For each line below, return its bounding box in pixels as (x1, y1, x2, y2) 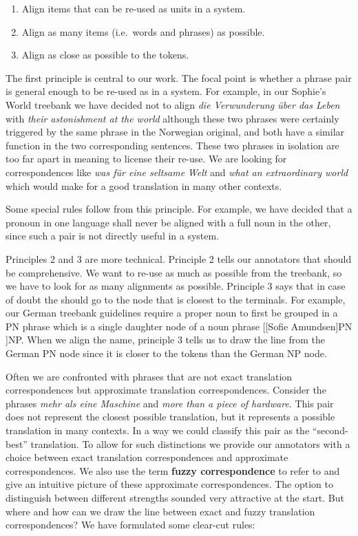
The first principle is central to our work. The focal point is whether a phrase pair (6, 70, 352, 85)
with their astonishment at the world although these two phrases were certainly (6, 111, 339, 125)
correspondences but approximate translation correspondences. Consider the (6, 383, 326, 397)
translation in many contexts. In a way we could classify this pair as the (6, 423, 310, 438)
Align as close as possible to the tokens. (21, 47, 189, 62)
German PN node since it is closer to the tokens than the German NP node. (6, 346, 327, 361)
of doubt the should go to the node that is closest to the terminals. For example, (6, 292, 346, 306)
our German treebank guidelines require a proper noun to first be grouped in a (6, 305, 338, 320)
